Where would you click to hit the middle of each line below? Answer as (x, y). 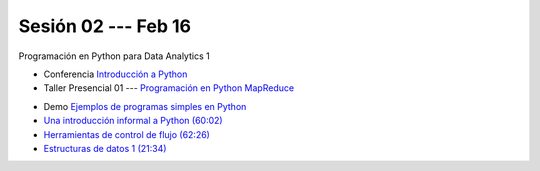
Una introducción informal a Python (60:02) (133, 121)
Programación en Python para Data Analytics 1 (114, 56)
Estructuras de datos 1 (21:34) (105, 148)
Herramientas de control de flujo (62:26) (126, 134)
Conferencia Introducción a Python (115, 74)
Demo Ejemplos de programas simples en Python (145, 106)
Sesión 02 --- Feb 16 (105, 26)
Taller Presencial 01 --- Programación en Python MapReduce (169, 88)
